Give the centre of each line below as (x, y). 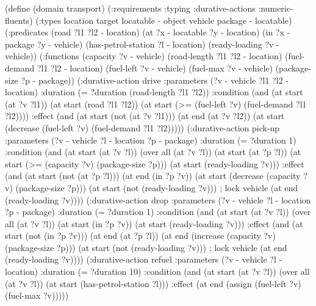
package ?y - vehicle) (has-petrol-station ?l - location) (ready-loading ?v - (142, 44)
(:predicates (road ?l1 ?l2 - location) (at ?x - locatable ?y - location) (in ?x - (148, 32)
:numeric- (276, 8)
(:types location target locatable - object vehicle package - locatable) (164, 20)
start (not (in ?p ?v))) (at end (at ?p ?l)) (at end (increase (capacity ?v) (140, 235)
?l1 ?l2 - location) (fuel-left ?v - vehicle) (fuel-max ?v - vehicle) (155, 67)
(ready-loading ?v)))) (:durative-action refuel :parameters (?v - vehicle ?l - (144, 259)
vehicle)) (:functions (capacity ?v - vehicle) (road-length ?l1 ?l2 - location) (144, 56)
